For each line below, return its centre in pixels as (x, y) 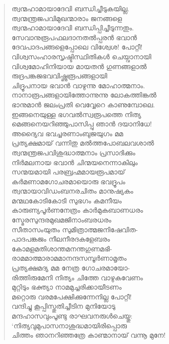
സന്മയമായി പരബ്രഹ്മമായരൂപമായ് (68, 172)
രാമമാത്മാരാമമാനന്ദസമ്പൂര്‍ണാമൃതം (69, 258)
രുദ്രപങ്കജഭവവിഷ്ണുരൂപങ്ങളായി (59, 76)
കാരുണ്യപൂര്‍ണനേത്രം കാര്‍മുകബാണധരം (77, 210)
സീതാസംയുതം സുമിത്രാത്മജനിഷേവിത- (75, 229)
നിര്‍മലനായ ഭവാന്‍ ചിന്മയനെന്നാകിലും (74, 162)
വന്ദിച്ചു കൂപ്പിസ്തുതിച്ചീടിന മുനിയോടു (63, 306)
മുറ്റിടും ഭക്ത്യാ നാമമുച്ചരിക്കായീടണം (67, 287)
